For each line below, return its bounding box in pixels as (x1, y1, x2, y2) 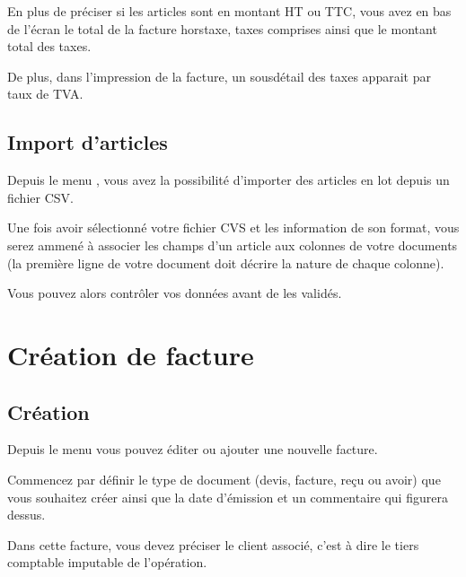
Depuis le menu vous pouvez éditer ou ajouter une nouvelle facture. (7, 440, 378, 459)
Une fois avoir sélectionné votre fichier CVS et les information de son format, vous (7, 218, 460, 237)
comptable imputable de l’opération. (7, 553, 207, 572)
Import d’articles (7, 128, 168, 156)
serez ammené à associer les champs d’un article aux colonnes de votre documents (7, 235, 458, 254)
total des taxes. (7, 37, 92, 56)
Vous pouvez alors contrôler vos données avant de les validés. (7, 284, 342, 302)
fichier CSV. (7, 188, 74, 206)
